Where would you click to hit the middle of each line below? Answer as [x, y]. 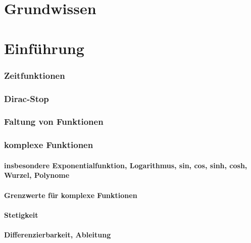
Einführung [44, 48]
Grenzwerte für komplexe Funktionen [71, 195]
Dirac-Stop [27, 98]
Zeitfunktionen [35, 75]
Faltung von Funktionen [54, 121]
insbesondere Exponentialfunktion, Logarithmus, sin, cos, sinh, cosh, [126, 165]
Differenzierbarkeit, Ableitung [58, 234]
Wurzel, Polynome [37, 175]
